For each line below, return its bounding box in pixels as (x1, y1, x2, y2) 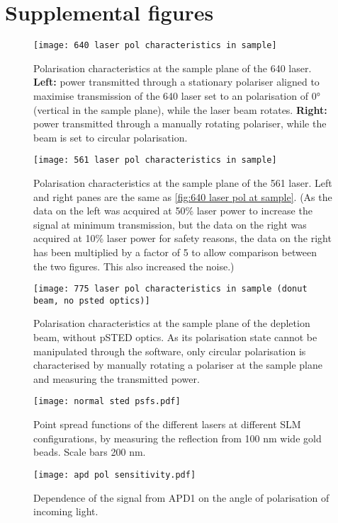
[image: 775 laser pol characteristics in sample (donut (33, 284, 308, 294)
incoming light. (33, 504, 98, 519)
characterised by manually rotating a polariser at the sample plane (33, 357, 322, 372)
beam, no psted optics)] (33, 295, 150, 306)
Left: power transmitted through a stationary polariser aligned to (33, 74, 320, 89)
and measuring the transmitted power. (33, 371, 200, 386)
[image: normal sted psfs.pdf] (33, 396, 181, 407)
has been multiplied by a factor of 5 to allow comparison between (33, 244, 317, 259)
